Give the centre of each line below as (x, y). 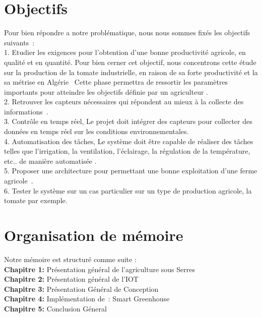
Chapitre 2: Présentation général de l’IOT (71, 279)
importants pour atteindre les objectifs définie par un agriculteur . (106, 91)
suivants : (19, 42)
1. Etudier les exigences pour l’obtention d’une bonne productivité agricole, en (125, 52)
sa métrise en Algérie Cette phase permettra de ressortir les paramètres (116, 82)
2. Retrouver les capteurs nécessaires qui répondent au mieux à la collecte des (124, 102)
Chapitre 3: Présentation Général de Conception (81, 289)
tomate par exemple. (36, 200)
